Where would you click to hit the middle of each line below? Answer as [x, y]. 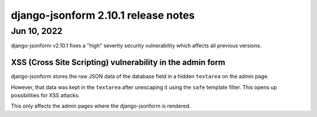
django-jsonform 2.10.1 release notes [103, 15]
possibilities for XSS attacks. [45, 95]
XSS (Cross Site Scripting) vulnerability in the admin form [118, 62]
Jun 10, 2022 [37, 31]
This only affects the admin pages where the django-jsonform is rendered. [101, 106]
